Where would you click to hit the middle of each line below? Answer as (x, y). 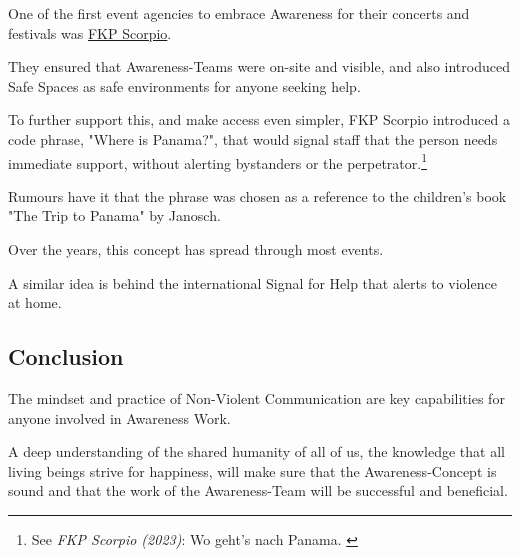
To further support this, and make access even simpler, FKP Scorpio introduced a (259, 119)
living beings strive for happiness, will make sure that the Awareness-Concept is (252, 470)
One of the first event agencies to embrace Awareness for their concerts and (239, 13)
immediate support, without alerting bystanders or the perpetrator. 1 (218, 161)
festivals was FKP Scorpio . (90, 32)
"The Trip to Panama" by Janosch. (114, 215)
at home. (35, 302)
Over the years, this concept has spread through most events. (196, 249)
